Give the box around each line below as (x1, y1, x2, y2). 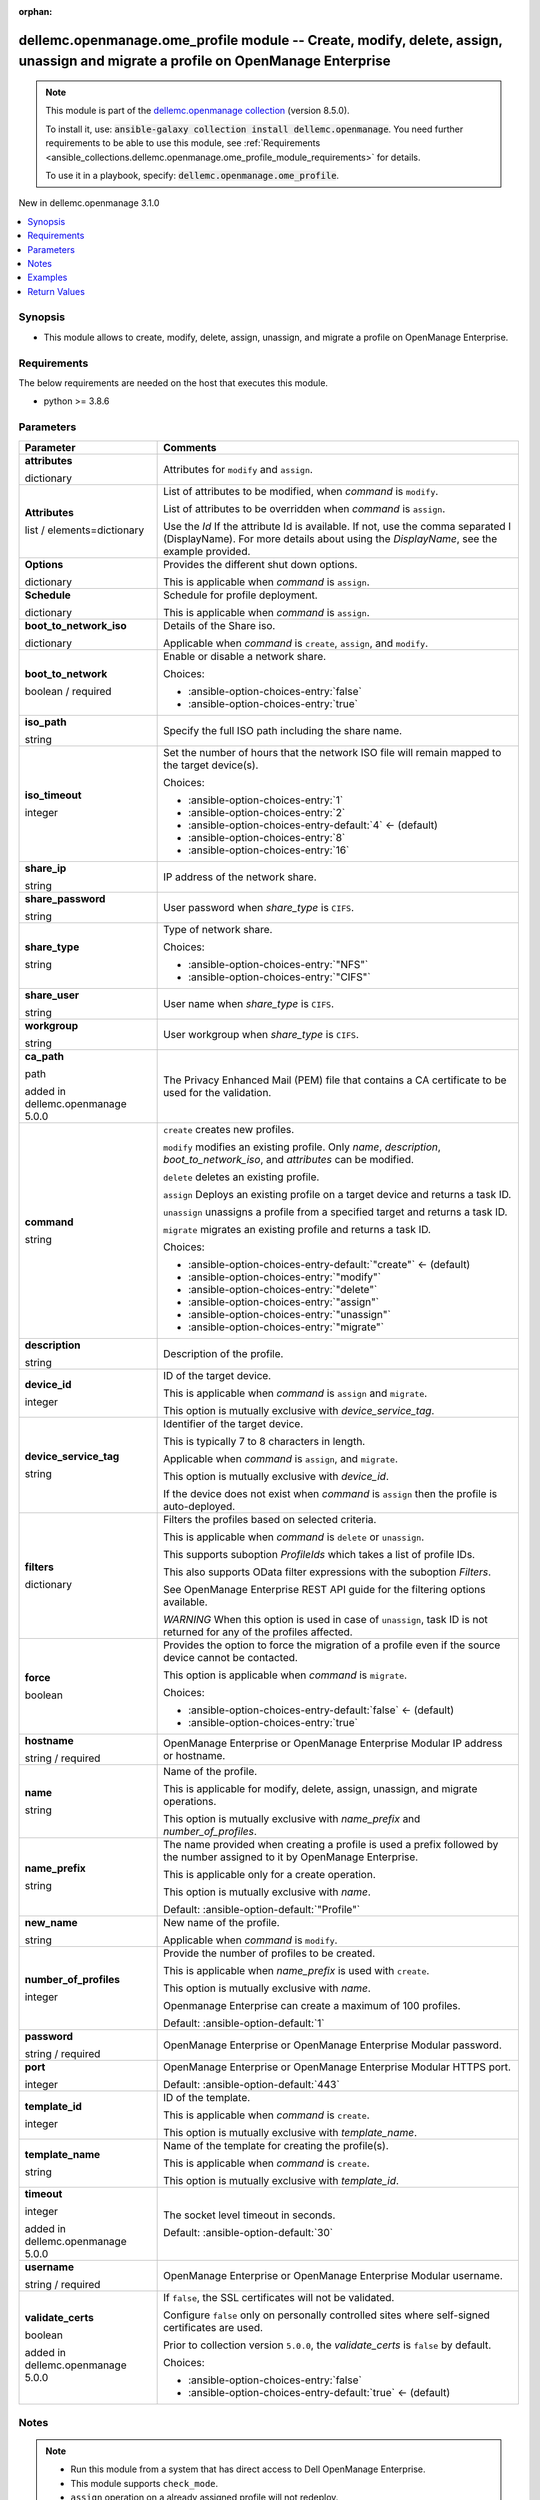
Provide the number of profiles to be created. (163, 1946, 376, 1960)
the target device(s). (163, 758, 259, 772)
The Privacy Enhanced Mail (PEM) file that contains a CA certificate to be (163, 1073, 507, 1087)
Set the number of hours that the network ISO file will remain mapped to (163, 745, 502, 759)
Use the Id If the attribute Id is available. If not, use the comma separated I (163, 519, 512, 533)
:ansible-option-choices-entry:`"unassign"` (188, 1307, 392, 1321)
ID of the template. (163, 2090, 251, 2104)
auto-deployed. (163, 1499, 236, 1513)
